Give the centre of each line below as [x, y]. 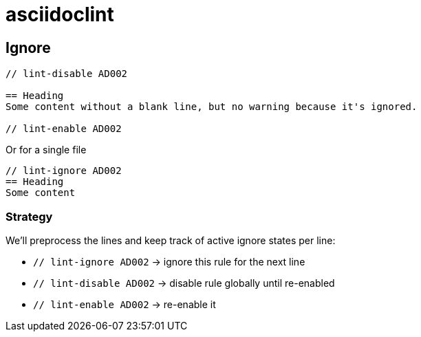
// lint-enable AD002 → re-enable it [125, 304]
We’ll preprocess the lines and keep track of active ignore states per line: [171, 240]
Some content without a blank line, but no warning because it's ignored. [212, 107]
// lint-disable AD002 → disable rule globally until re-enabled [184, 283]
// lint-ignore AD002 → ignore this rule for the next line [169, 261]
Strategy [29, 216]
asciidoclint [60, 14]
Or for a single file [46, 150]
